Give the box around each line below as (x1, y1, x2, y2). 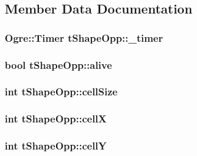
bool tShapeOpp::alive (5, 57, 112, 72)
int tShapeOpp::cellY (5, 138, 107, 153)
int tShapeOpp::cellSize (5, 84, 118, 99)
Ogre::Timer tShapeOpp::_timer (5, 30, 163, 45)
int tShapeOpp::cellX (5, 111, 107, 126)
